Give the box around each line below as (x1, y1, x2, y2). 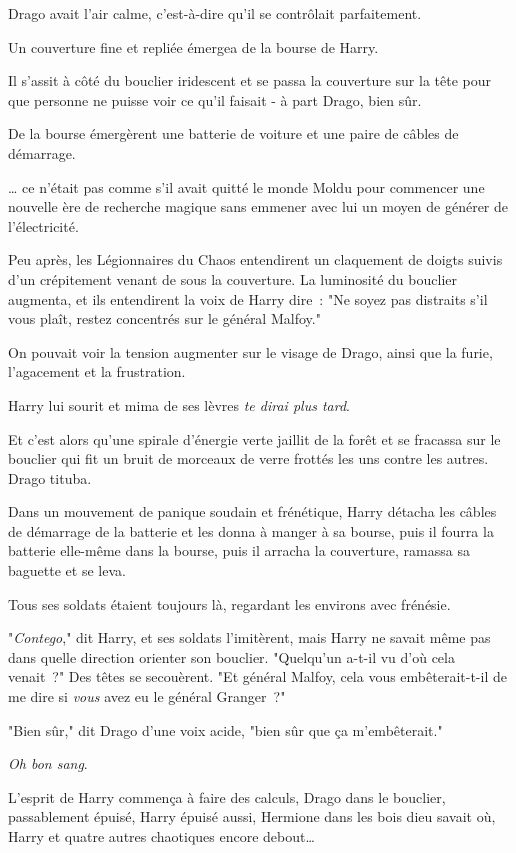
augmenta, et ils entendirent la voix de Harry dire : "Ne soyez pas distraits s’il (8, 288, 488, 309)
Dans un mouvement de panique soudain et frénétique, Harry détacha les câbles (8, 501, 497, 522)
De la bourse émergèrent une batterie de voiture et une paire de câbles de (8, 123, 459, 144)
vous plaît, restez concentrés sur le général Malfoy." (8, 308, 321, 329)
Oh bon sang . (8, 753, 88, 774)
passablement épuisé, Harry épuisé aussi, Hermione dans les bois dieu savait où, (8, 806, 496, 827)
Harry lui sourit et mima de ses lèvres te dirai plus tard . (8, 394, 350, 415)
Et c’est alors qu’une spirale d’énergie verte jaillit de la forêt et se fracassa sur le (8, 428, 501, 449)
